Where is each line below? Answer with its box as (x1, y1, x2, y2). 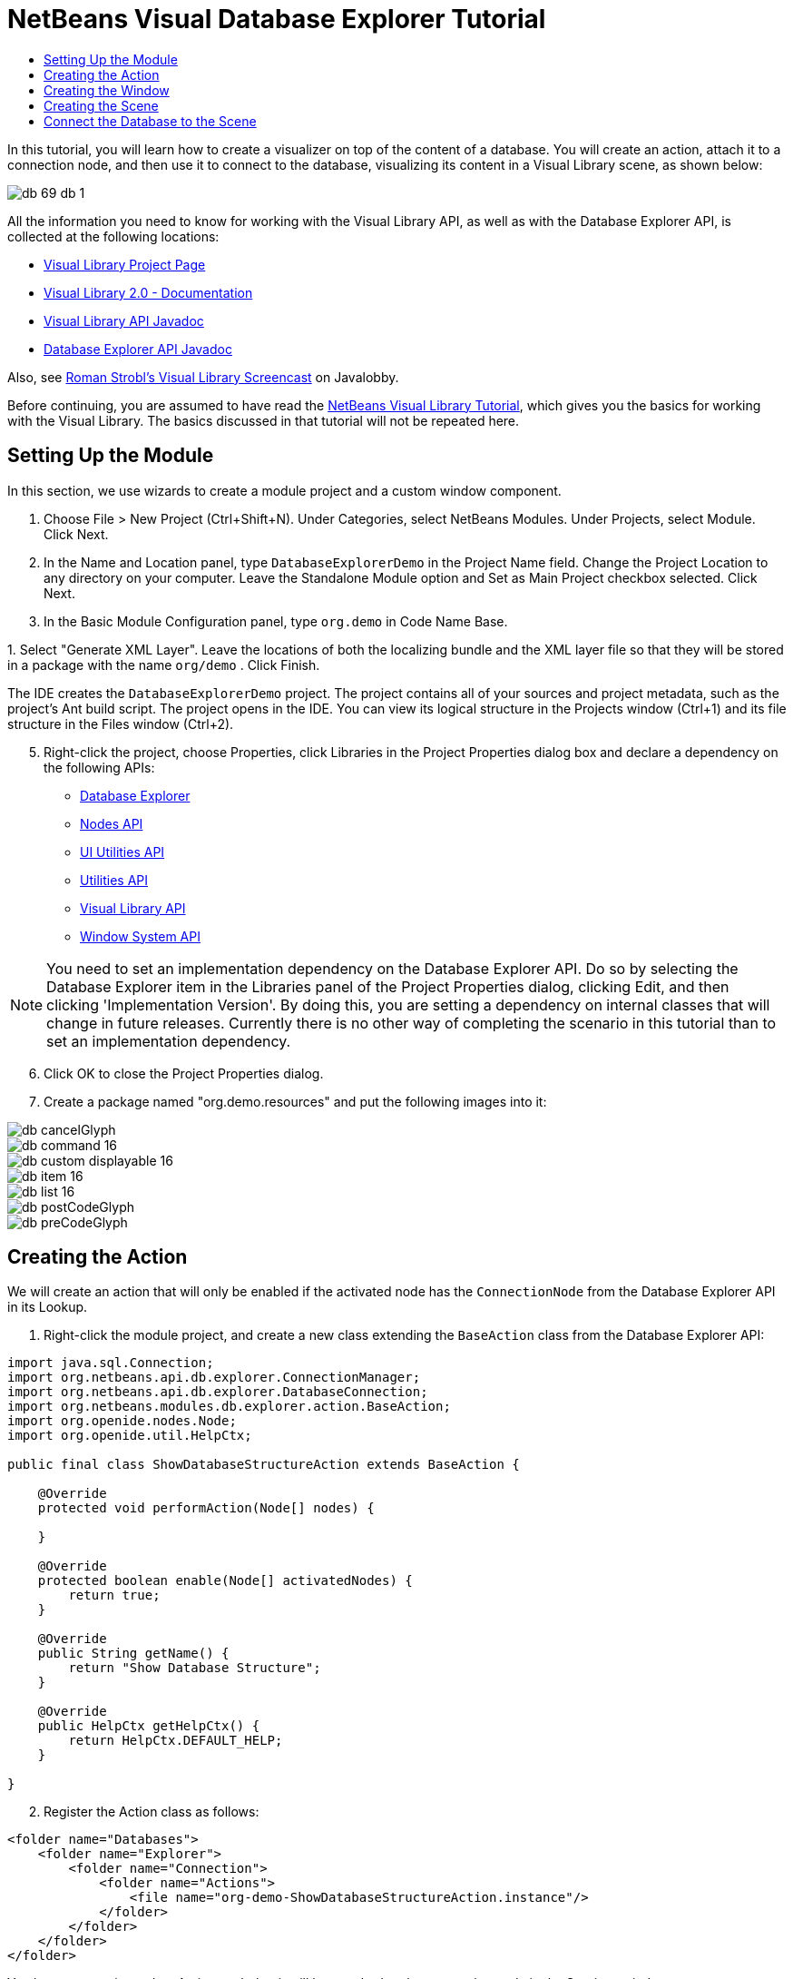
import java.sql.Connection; (7, 1355, 214, 1371)
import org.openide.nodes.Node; (7, 1413, 237, 1429)
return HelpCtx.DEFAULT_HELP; (68, 1733, 283, 1748)
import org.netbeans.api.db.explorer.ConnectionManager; (7, 1370, 421, 1385)
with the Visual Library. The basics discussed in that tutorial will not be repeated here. (7, 412, 520, 428)
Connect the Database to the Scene (44, 113, 257, 129)
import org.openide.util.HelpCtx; (7, 1428, 252, 1443)
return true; (68, 1588, 161, 1603)
